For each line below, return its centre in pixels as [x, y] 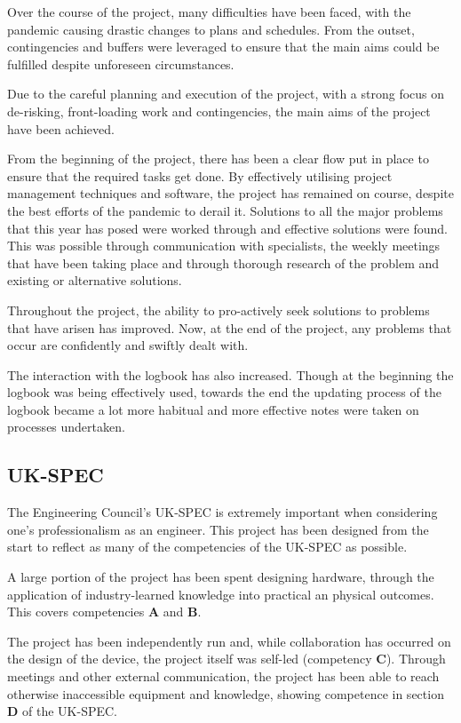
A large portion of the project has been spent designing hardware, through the [221, 577]
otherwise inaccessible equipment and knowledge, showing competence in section [226, 693]
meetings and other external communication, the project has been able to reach [223, 676]
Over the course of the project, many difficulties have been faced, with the [209, 12]
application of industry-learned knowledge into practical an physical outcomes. [221, 594]
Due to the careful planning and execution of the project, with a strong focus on [226, 94]
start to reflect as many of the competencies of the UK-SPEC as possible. [207, 547]
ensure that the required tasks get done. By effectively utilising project [200, 175]
